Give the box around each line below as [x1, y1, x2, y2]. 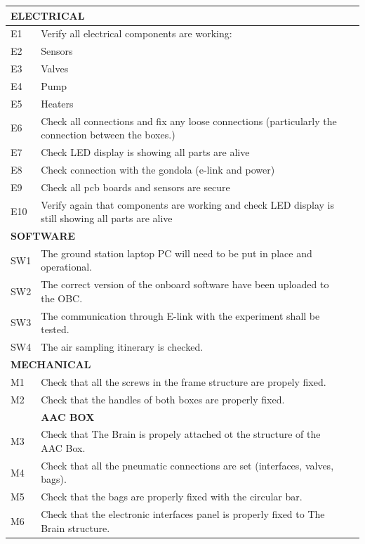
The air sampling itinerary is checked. [41, 339, 204, 354]
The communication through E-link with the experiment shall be [41, 308, 320, 323]
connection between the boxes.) [41, 127, 175, 142]
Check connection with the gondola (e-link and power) [41, 162, 275, 176]
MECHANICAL [11, 356, 91, 371]
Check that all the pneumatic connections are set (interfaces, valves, [41, 458, 334, 472]
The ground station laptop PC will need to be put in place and [41, 245, 312, 260]
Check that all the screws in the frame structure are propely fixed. [41, 374, 326, 389]
